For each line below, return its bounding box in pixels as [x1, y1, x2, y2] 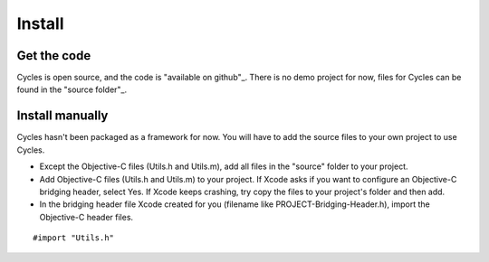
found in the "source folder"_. [16, 84, 128, 95]
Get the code [16, 48, 91, 63]
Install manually [16, 108, 109, 124]
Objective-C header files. [39, 211, 134, 222]
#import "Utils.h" [33, 233, 115, 243]
